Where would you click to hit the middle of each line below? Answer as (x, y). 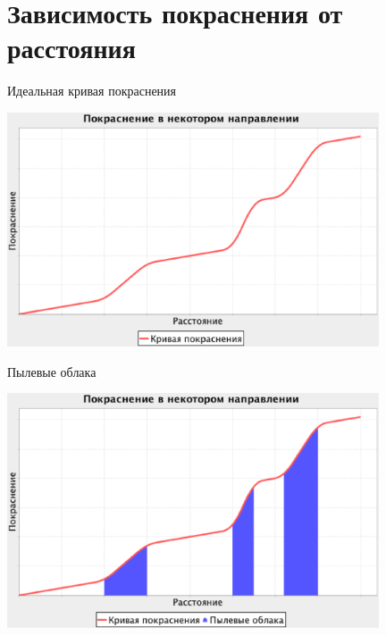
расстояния (71, 48)
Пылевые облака (52, 371)
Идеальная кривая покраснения (92, 91)
